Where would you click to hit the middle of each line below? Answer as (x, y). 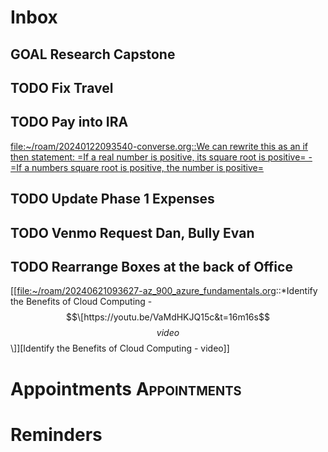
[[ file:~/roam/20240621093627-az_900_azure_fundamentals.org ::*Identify (164, 291)
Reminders (56, 434)
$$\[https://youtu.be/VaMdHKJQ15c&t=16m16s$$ (168, 317)
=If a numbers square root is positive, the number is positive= (137, 167)
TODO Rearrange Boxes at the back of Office (151, 266)
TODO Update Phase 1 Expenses (112, 199)
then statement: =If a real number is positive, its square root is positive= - (161, 157)
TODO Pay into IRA (69, 122)
